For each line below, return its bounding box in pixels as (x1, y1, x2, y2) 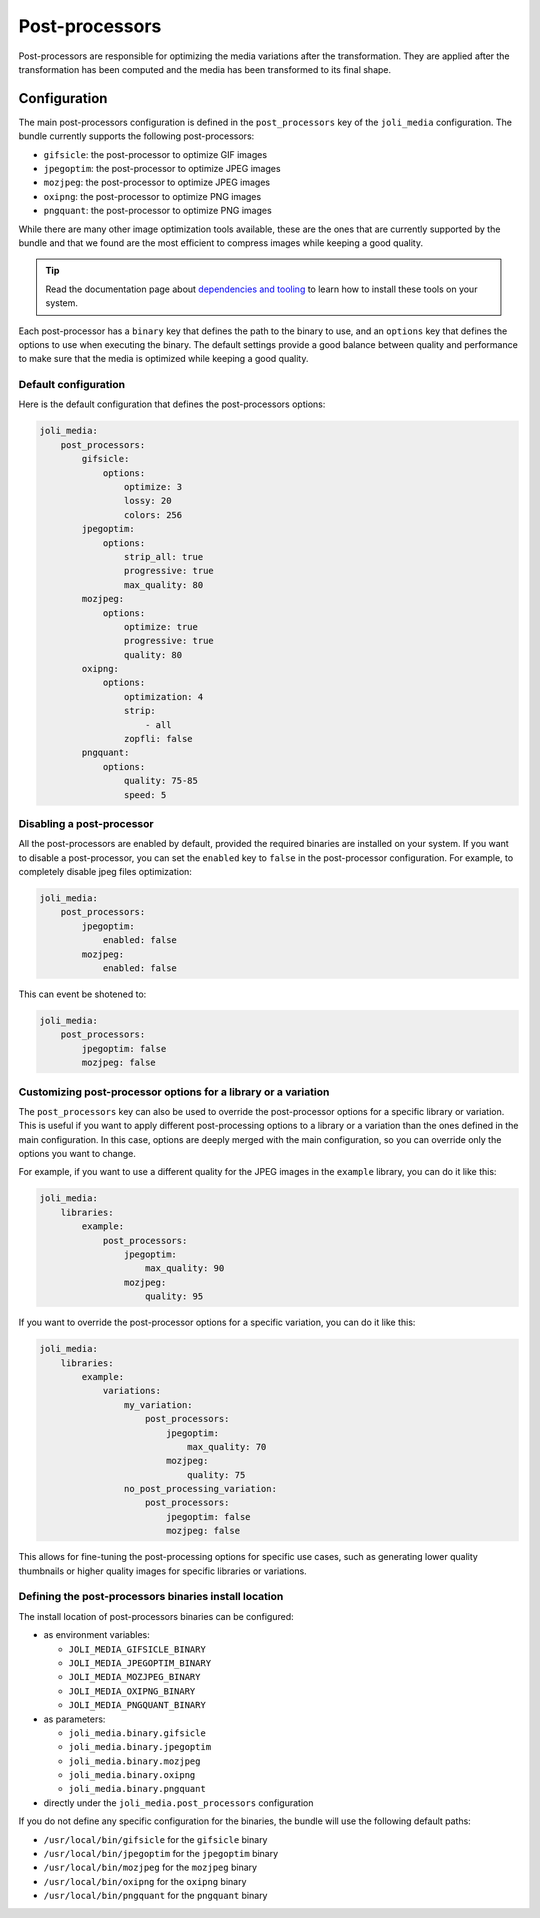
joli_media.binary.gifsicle (68, 1727, 207, 1739)
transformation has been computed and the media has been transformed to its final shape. (18, 63, 392, 75)
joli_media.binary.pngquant (68, 1783, 207, 1795)
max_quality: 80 (123, 579, 204, 590)
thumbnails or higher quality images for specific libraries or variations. (18, 1565, 307, 1577)
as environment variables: (43, 1629, 150, 1641)
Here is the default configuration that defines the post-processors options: (18, 398, 326, 410)
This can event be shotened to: (18, 988, 147, 1000)
